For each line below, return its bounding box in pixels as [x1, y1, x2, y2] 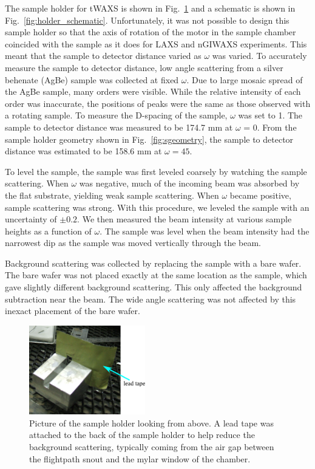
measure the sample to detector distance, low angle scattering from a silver [5, 61, 283, 74]
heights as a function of [5, 224, 92, 237]
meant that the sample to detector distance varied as [5, 49, 202, 62]
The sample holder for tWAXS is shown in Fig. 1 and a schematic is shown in [5, 2, 296, 14]
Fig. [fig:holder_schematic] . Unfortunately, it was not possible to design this [5, 13, 290, 26]
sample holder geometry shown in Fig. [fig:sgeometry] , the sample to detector [5, 132, 294, 145]
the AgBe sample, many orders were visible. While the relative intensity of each [5, 85, 301, 98]
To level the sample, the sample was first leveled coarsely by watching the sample [5, 165, 307, 177]
